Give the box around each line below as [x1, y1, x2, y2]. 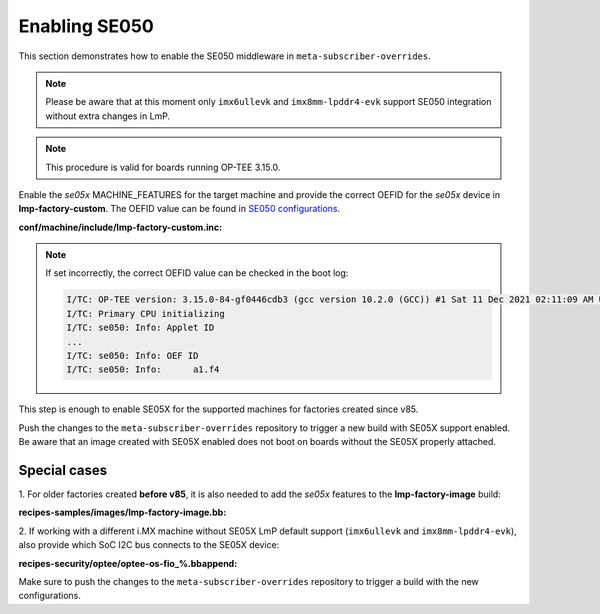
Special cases [18, 461, 108, 479]
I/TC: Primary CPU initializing [66, 308, 225, 319]
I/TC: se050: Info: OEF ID [66, 350, 199, 361]
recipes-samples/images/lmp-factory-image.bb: [18, 506, 227, 519]
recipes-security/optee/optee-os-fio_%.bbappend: [18, 557, 238, 569]
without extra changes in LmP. [45, 110, 171, 122]
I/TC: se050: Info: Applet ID [66, 322, 215, 334]
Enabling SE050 [18, 15, 154, 37]
